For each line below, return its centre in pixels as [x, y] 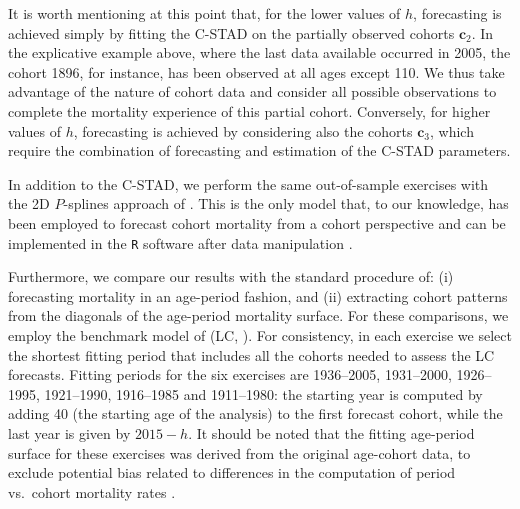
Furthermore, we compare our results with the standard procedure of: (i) [231, 276]
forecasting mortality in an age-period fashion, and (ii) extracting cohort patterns [258, 295]
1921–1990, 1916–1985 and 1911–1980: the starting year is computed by [263, 393]
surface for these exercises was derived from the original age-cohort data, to [239, 452]
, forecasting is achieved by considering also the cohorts [243, 130]
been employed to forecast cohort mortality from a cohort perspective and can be [257, 222]
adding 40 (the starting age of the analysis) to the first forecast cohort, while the [255, 413]
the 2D [29, 203]
